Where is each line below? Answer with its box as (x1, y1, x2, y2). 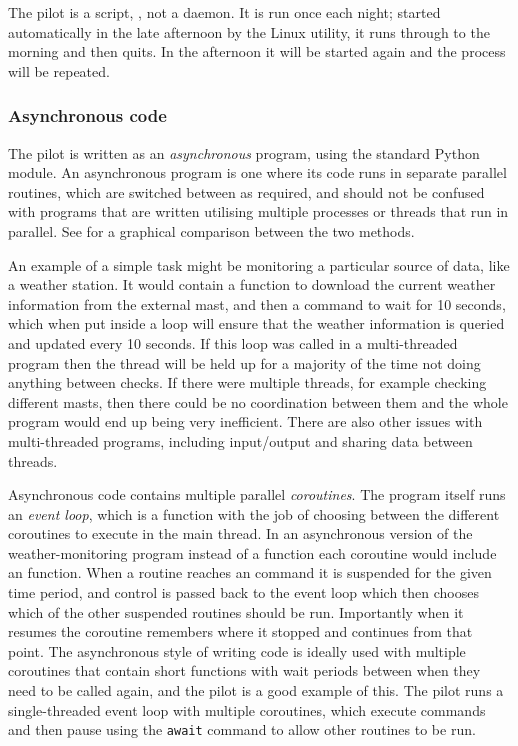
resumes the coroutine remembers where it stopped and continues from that (8, 621, 473, 642)
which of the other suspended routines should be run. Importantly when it (8, 601, 464, 622)
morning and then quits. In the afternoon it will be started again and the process (8, 41, 506, 62)
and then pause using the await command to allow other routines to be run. (8, 719, 476, 740)
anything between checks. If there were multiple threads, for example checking (8, 372, 487, 393)
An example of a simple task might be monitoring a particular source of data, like (8, 254, 510, 275)
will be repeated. (8, 60, 110, 81)
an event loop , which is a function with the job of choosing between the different (8, 503, 500, 524)
